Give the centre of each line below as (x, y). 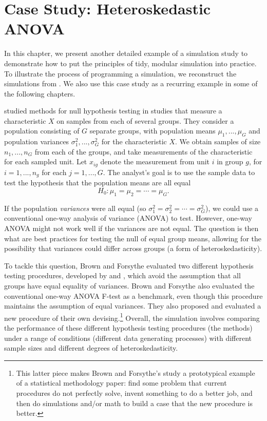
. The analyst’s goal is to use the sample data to (179, 172)
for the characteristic (134, 141)
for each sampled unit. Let (46, 161)
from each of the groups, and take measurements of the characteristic (144, 151)
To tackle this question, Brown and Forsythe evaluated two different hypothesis (129, 265)
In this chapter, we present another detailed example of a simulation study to (126, 53)
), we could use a (232, 208)
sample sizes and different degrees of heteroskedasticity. (91, 348)
